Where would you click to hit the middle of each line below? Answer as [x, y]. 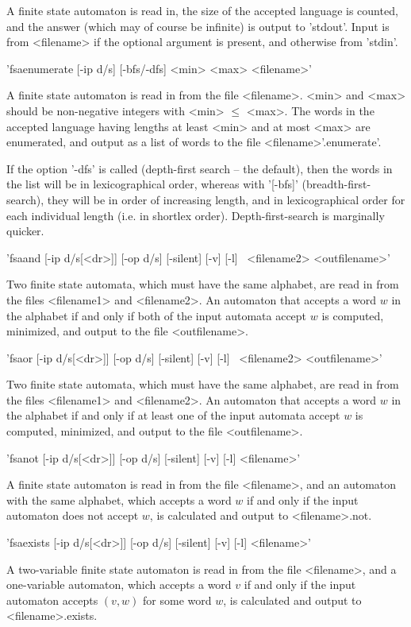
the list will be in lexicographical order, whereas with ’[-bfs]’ [152, 184]
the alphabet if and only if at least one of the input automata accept [173, 415]
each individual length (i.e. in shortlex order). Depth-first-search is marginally [196, 215]
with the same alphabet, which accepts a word [119, 499]
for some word [177, 600]
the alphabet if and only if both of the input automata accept [157, 315]
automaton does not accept [73, 515]
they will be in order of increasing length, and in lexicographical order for [226, 199]
